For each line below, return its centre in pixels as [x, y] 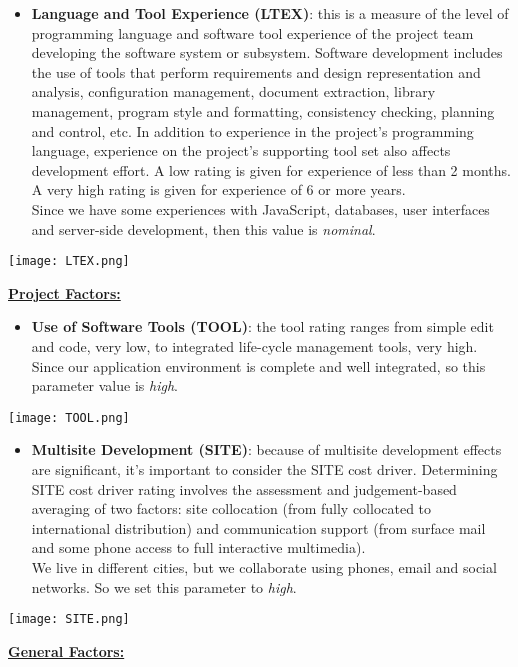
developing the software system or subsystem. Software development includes [267, 52]
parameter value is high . [104, 385]
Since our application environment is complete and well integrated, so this [258, 365]
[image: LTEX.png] [69, 261]
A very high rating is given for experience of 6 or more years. [218, 189]
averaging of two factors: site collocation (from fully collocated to [231, 508]
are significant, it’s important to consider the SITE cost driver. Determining [264, 469]
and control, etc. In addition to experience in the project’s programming [252, 130]
